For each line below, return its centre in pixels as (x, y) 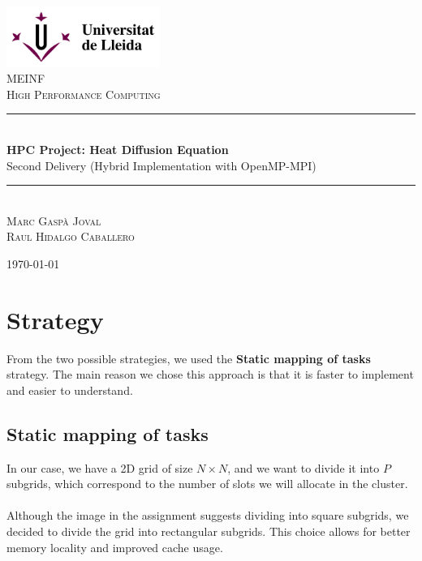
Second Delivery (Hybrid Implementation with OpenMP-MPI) (161, 165)
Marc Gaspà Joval (54, 220)
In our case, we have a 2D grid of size (100, 467)
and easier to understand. (70, 390)
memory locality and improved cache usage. (115, 547)
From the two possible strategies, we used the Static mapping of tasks (189, 358)
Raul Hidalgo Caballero (71, 236)
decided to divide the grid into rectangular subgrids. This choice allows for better (209, 531)
